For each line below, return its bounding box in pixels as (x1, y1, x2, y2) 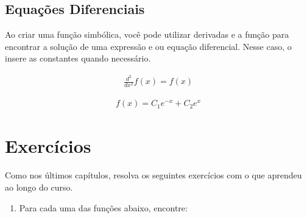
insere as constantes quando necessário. (5, 52, 151, 65)
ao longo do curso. (5, 180, 73, 193)
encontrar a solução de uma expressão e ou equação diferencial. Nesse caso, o (5, 40, 292, 52)
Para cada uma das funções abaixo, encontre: (19, 201, 188, 214)
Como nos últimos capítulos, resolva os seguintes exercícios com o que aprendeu (5, 169, 302, 181)
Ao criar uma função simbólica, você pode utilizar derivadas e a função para (5, 28, 289, 41)
